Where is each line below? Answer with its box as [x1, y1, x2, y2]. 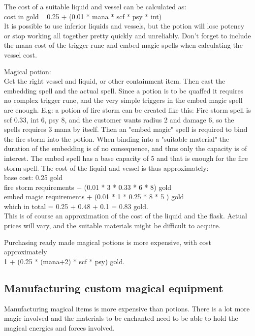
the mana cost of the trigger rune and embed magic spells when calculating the [4, 40, 243, 50]
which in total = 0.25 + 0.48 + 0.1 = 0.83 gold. [4, 201, 148, 211]
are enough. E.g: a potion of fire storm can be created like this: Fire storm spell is [4, 104, 251, 115]
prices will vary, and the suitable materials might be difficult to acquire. [4, 220, 221, 231]
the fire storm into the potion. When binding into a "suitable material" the [4, 133, 229, 144]
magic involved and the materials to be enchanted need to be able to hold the [4, 313, 238, 323]
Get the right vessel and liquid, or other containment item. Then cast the [4, 76, 225, 86]
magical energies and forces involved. [4, 322, 115, 333]
